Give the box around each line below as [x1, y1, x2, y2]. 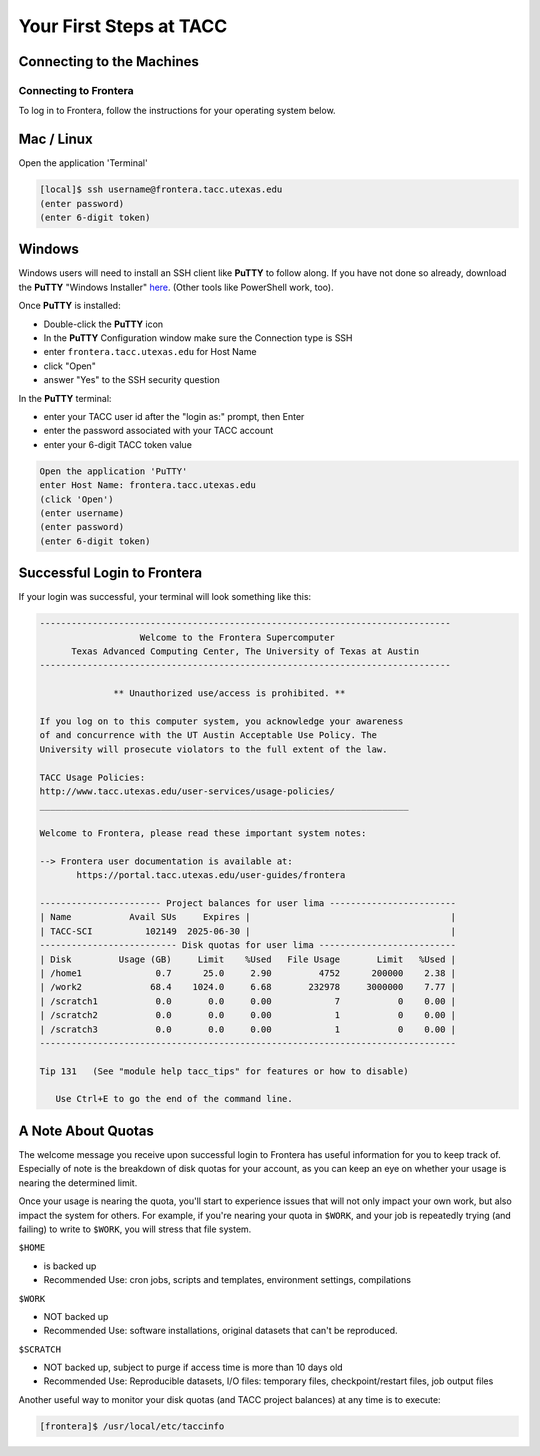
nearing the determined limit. [18, 1176, 138, 1189]
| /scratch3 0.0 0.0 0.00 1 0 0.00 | [39, 1023, 457, 1035]
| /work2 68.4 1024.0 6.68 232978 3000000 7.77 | [39, 981, 457, 993]
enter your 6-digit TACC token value [43, 438, 192, 450]
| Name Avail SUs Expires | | [39, 911, 457, 923]
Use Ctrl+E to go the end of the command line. [55, 1093, 294, 1105]
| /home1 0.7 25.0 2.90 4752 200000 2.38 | [39, 967, 457, 979]
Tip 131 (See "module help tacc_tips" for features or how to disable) [39, 1065, 409, 1077]
